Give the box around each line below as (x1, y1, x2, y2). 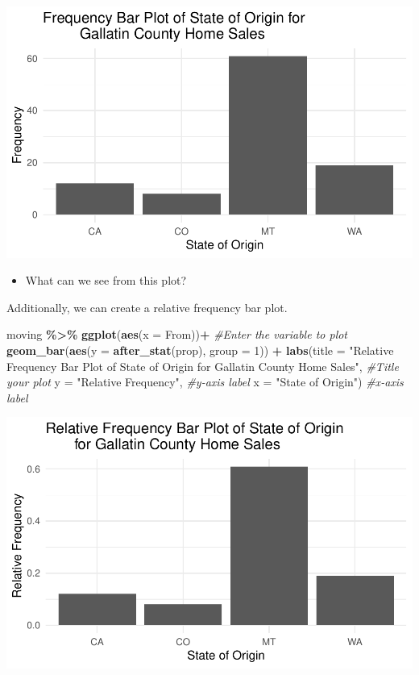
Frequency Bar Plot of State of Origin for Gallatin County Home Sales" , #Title (6, 357, 399, 374)
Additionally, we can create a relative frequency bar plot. (6, 298, 288, 315)
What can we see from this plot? (25, 272, 187, 289)
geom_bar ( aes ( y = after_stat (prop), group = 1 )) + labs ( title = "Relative (6, 342, 394, 359)
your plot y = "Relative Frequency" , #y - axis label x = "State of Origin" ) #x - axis (6, 373, 404, 390)
